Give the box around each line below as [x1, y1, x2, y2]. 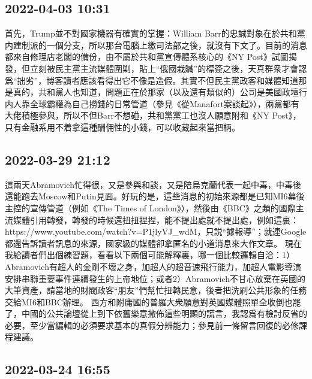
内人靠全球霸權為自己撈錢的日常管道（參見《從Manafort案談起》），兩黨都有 [5, 97, 299, 110]
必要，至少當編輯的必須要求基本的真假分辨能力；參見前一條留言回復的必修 [5, 319, 299, 331]
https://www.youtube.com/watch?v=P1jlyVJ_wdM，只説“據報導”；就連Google [5, 225, 307, 238]
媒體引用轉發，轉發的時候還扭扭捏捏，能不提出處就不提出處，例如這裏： [13, 213, 299, 226]
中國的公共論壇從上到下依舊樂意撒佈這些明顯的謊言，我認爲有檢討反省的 [21, 307, 307, 320]
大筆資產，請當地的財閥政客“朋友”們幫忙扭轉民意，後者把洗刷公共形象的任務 [5, 284, 307, 296]
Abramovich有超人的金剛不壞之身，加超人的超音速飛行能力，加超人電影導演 [5, 260, 301, 272]
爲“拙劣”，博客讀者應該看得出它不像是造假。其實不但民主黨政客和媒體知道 [5, 74, 299, 86]
